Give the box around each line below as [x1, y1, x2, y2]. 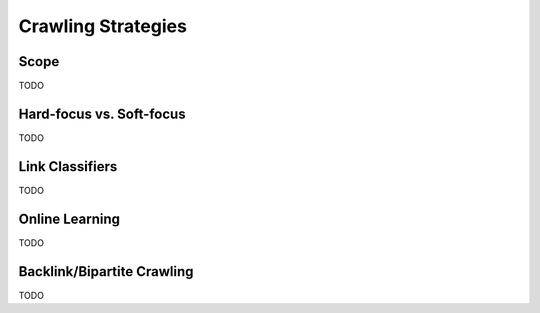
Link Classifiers [18, 158, 118, 175]
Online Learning [18, 210, 120, 227]
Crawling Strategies [18, 15, 187, 37]
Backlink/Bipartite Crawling [18, 263, 194, 280]
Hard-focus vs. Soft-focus [18, 105, 186, 122]
